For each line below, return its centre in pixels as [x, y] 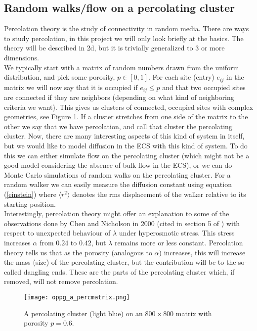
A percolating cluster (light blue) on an [83, 313]
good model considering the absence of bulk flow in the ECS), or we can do [118, 165]
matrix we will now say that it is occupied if [71, 87]
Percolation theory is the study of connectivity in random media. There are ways [127, 28]
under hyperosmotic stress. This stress [177, 233]
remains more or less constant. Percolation [179, 242]
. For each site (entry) [181, 77]
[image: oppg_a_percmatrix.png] [77, 297]
